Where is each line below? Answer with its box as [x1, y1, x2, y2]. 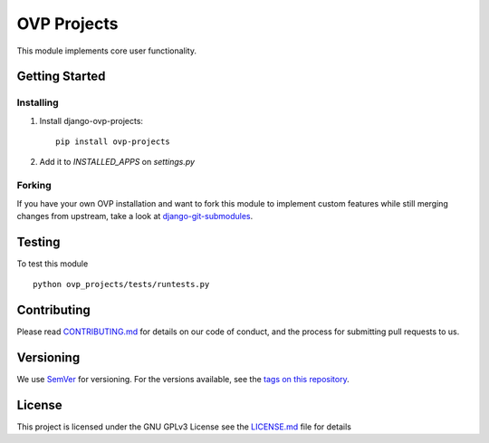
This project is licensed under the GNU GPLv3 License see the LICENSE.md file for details [16, 421, 352, 432]
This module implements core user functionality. [16, 45, 197, 56]
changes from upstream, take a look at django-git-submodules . [16, 211, 254, 222]
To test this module [16, 258, 89, 269]
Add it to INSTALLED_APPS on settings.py [39, 157, 195, 168]
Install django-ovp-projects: [39, 115, 144, 126]
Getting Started [16, 69, 106, 84]
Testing [16, 234, 61, 249]
